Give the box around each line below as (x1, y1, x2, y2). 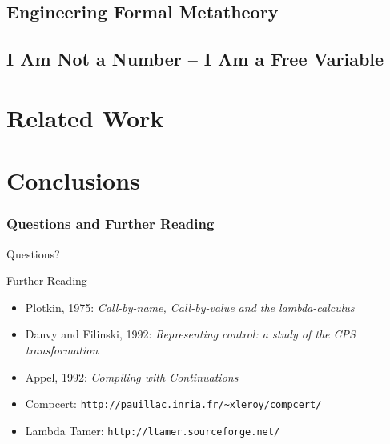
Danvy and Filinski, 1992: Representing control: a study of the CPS (25, 326, 356, 342)
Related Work (6, 101, 164, 134)
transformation (25, 341, 99, 358)
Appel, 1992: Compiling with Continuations (25, 368, 239, 385)
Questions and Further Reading (6, 214, 215, 234)
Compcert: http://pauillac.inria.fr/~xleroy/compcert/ (25, 395, 322, 412)
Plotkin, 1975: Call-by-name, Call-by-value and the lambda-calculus (25, 298, 355, 315)
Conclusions (6, 164, 140, 197)
